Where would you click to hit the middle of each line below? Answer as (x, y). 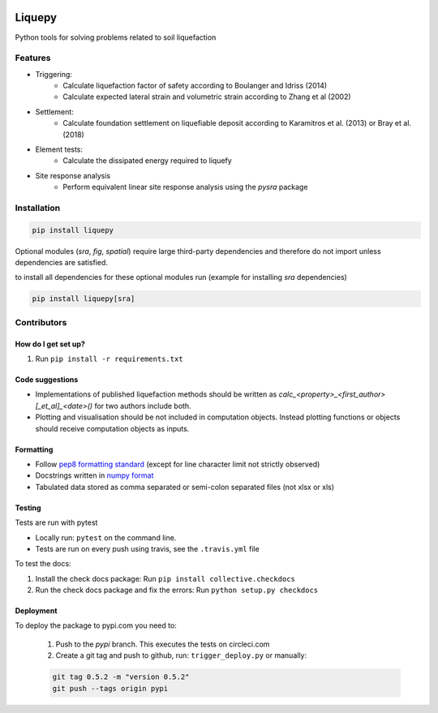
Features (33, 58)
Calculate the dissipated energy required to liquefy (148, 161)
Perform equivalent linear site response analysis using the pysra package (185, 187)
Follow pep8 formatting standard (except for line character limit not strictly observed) (178, 464)
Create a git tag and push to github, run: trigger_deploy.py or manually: (181, 655)
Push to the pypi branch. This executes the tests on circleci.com (163, 644)
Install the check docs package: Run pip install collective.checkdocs (165, 578)
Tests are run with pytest (56, 522)
